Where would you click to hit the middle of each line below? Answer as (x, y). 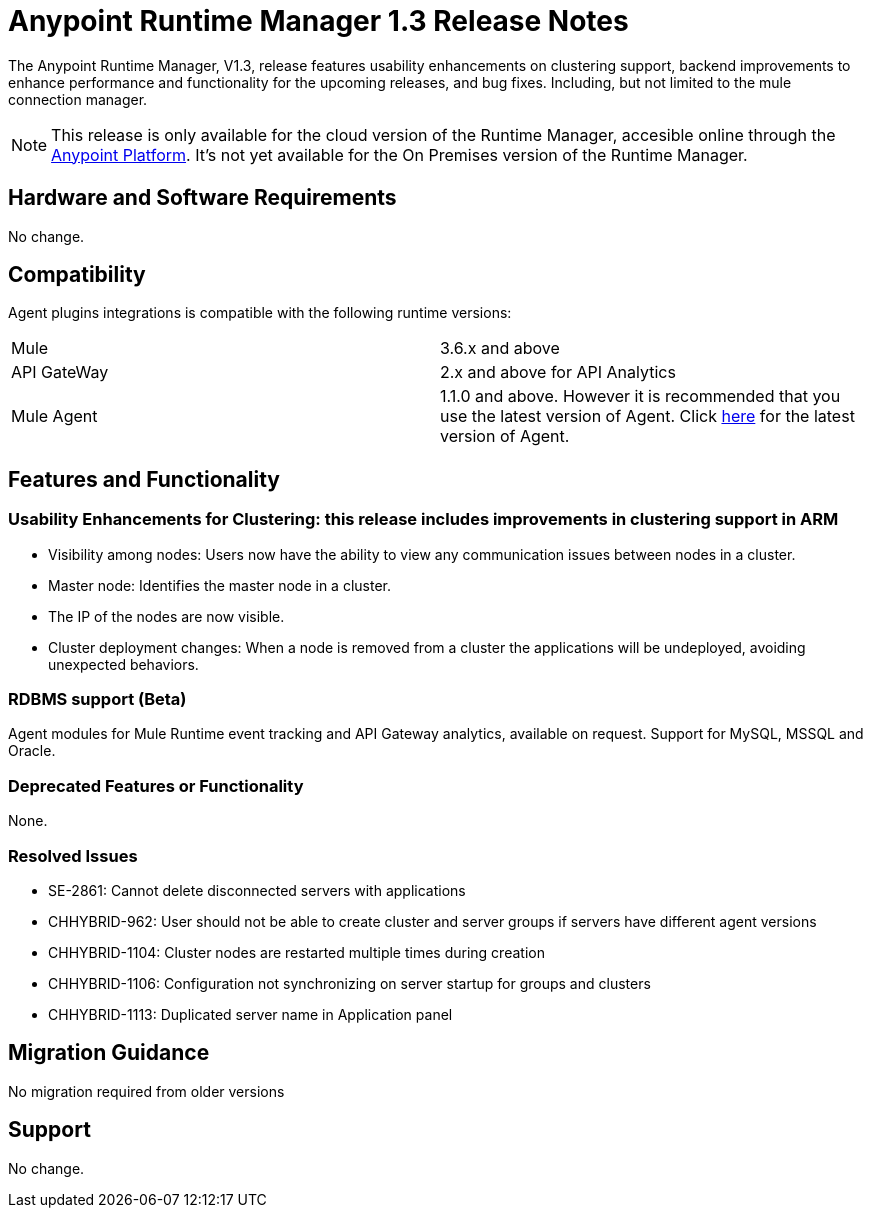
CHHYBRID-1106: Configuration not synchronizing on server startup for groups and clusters (349, 983)
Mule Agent (54, 416)
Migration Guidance (109, 1053)
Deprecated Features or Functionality (156, 785)
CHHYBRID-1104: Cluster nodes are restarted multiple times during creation (296, 952)
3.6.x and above (500, 348)
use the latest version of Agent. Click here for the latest (647, 416)
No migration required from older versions (146, 1091)
